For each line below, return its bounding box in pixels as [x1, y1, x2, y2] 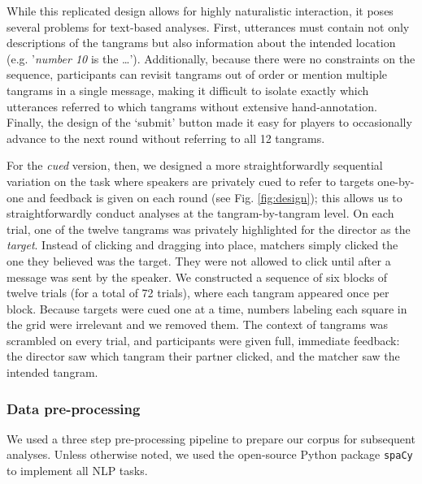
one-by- [377, 172, 415, 189]
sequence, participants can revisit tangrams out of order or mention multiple [7, 66, 387, 83]
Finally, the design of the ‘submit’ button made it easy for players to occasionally [7, 114, 412, 131]
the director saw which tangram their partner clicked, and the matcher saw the [7, 348, 400, 365]
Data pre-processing [7, 398, 141, 418]
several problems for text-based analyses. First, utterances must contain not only [7, 18, 410, 35]
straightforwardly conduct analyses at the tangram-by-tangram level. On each [7, 205, 394, 222]
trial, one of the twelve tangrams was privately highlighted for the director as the [7, 220, 411, 237]
